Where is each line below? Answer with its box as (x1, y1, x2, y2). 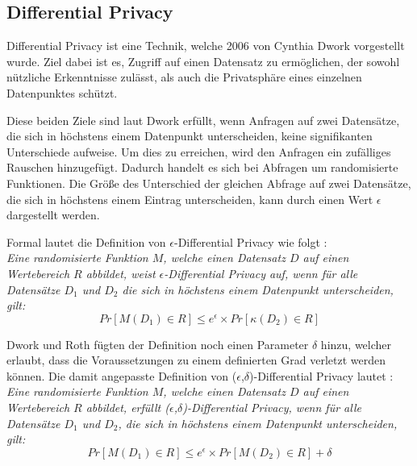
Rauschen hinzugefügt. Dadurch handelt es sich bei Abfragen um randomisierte (6, 159, 398, 176)
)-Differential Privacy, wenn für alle (182, 399, 361, 416)
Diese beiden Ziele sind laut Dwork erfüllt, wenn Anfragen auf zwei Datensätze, (6, 111, 400, 128)
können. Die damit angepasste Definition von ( (6, 367, 237, 384)
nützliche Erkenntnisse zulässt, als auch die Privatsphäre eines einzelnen (6, 69, 362, 85)
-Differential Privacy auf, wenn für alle (164, 264, 358, 281)
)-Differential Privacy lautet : (249, 367, 394, 384)
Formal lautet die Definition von (6, 233, 166, 250)
